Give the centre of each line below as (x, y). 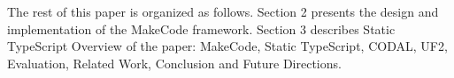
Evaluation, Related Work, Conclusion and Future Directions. (174, 63)
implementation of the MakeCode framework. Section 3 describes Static (201, 28)
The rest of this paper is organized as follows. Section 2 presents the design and (223, 11)
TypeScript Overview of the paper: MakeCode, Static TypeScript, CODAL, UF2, (227, 46)
